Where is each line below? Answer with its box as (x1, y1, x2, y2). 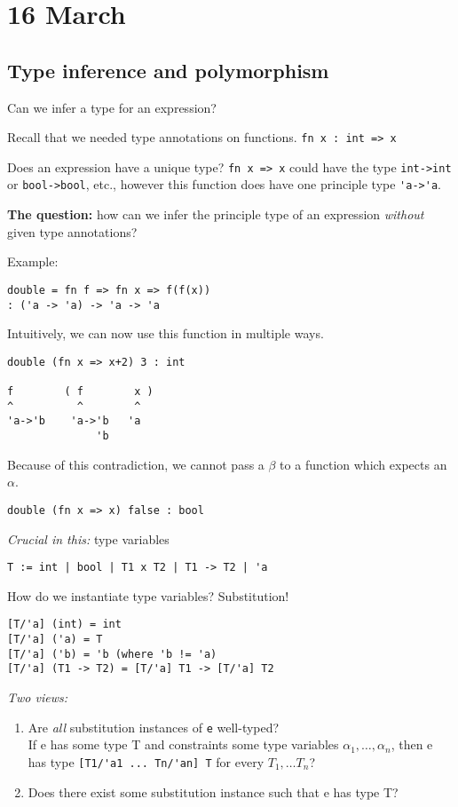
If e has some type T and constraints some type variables (28, 735, 339, 754)
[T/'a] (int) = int (7, 618, 122, 631)
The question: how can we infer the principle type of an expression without (7, 205, 424, 224)
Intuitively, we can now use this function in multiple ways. (7, 324, 324, 343)
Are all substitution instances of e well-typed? (28, 717, 280, 736)
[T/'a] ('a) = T (7, 633, 103, 646)
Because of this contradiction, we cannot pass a (7, 455, 265, 473)
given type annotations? (7, 222, 138, 241)
